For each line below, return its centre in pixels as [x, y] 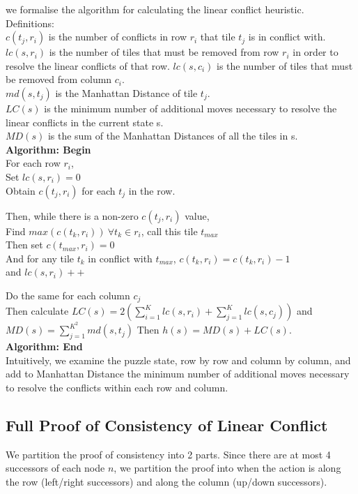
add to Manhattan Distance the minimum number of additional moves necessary [178, 374]
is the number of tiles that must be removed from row [164, 52]
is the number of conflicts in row [117, 37]
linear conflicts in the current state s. [85, 122]
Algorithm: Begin [48, 149]
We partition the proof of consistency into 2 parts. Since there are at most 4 [168, 454]
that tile [218, 37]
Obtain [21, 190]
